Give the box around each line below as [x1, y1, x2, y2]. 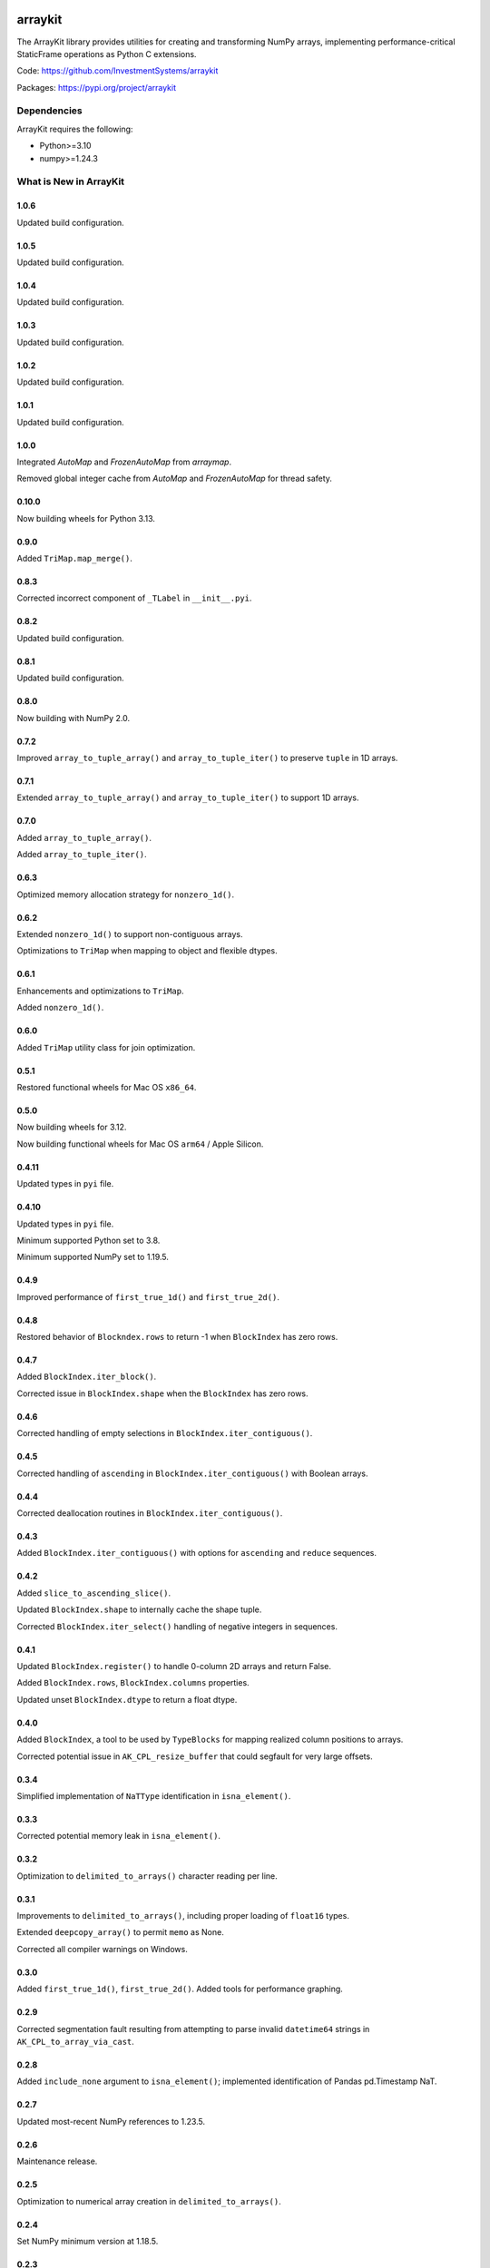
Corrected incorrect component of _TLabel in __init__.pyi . [16, 592, 252, 603]
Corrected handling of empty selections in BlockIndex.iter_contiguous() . [16, 1428, 313, 1439]
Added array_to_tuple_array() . [16, 832, 152, 843]
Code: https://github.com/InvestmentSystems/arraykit [16, 65, 219, 76]
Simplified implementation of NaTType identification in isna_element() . [16, 1790, 291, 1801]
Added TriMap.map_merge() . [16, 553, 133, 564]
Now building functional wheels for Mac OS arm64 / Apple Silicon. [16, 1139, 264, 1149]
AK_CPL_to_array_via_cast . [16, 2037, 135, 2048]
